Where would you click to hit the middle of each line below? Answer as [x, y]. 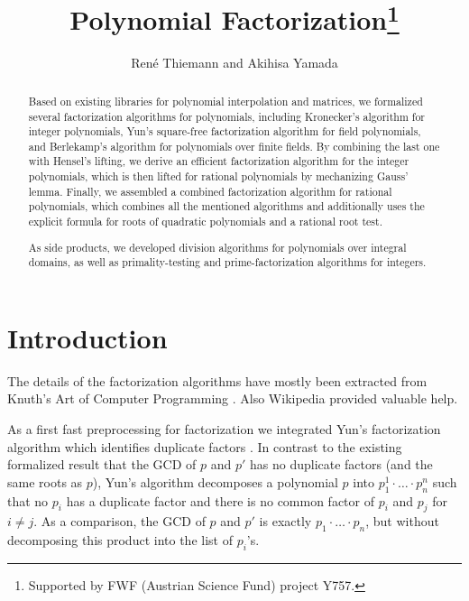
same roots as [45, 481]
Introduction [87, 337]
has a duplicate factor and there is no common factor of [220, 500]
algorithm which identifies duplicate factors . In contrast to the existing [205, 446]
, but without [402, 521]
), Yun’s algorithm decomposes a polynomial [215, 481]
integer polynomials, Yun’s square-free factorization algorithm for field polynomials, [225, 131]
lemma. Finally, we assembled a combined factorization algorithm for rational [210, 191]
